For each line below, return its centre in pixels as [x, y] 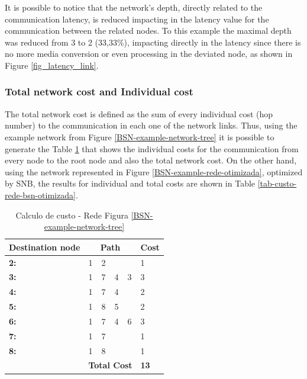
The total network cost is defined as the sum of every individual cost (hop [139, 113]
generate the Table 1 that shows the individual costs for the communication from [152, 148]
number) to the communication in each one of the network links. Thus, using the [151, 125]
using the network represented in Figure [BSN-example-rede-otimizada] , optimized [154, 171]
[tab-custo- [277, 183]
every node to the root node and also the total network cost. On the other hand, [151, 160]
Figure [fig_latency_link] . [52, 65]
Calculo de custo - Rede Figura [72, 215]
